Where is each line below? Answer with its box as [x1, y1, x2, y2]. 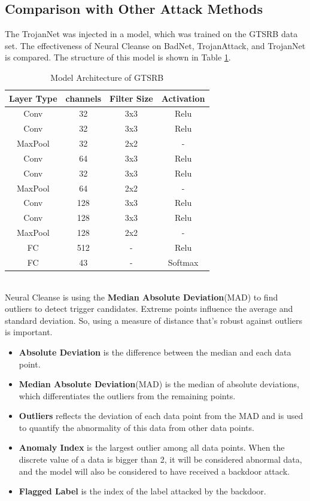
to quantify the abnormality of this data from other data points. [19, 421, 254, 433]
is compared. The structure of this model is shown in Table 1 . [5, 51, 231, 63]
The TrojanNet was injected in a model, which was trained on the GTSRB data [5, 28, 298, 40]
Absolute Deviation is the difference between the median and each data [19, 345, 291, 358]
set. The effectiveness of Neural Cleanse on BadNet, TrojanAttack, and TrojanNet [5, 39, 306, 51]
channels [65, 92, 102, 104]
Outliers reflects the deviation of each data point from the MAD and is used [19, 409, 303, 422]
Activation [161, 92, 205, 104]
